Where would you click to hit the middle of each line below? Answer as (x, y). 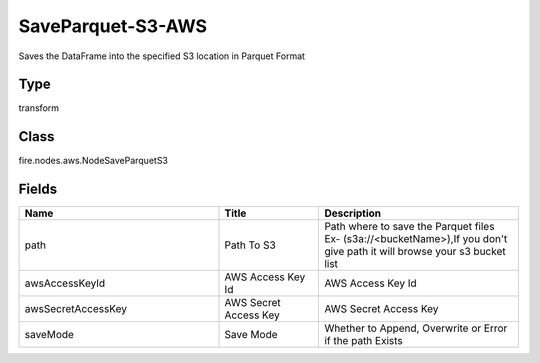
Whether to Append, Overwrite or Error (416, 328)
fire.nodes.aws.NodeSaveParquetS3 (93, 161)
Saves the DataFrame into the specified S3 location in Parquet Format (161, 56)
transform (39, 108)
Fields (38, 189)
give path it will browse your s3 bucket (415, 252)
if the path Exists (364, 341)
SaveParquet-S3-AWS (113, 26)
